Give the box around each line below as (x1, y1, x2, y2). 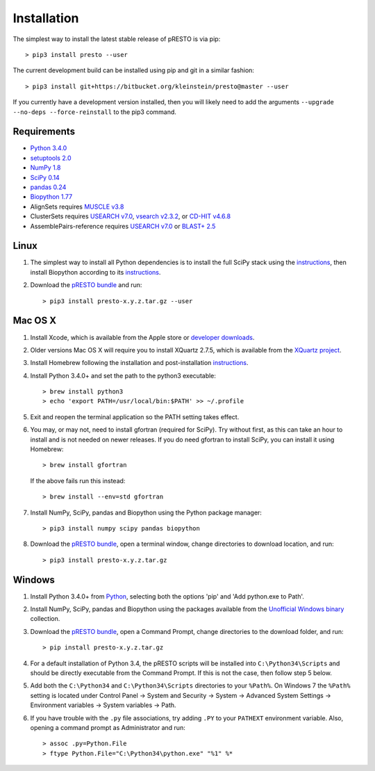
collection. (30, 615, 60, 623)
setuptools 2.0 (30, 154, 72, 162)
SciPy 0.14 (30, 173, 60, 181)
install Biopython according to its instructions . (30, 268, 161, 276)
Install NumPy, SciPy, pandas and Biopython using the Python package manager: (30, 508, 262, 517)
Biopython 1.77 (30, 193, 73, 201)
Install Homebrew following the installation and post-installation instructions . (30, 359, 249, 367)
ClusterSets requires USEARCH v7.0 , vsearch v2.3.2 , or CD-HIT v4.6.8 (30, 212, 231, 220)
